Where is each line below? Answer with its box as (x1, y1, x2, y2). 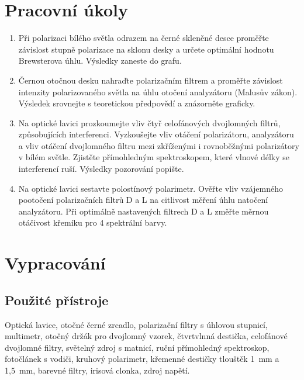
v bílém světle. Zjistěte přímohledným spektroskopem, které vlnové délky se (18, 151, 290, 163)
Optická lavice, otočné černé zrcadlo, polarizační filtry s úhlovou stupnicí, (5, 318, 268, 330)
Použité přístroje (5, 291, 109, 309)
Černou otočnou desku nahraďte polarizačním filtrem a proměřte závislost (18, 74, 283, 86)
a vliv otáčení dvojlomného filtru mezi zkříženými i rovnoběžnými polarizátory (18, 139, 299, 151)
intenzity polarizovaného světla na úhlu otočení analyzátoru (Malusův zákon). (18, 85, 298, 98)
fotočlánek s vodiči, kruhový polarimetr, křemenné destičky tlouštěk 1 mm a (5, 353, 279, 365)
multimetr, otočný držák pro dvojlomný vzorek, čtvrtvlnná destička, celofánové (5, 330, 288, 342)
